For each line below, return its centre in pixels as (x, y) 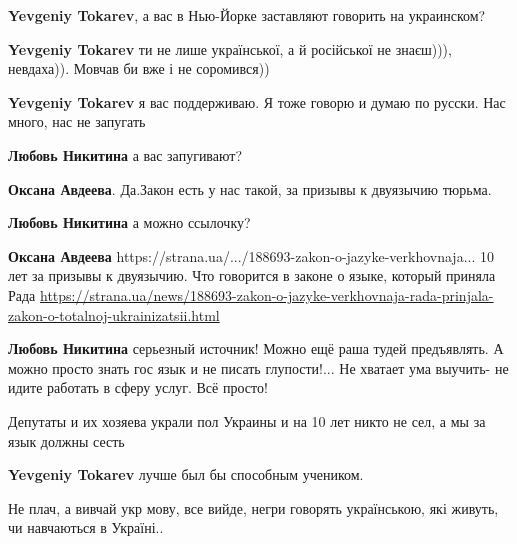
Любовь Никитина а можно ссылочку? (129, 222)
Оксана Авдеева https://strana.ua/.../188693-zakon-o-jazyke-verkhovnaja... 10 (251, 255)
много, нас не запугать (77, 121)
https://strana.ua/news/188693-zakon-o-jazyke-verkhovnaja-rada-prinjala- (267, 294)
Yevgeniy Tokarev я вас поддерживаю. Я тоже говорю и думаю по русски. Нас (257, 101)
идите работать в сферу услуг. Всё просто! (138, 387)
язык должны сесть (66, 440)
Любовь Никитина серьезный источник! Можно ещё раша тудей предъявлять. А (256, 348)
